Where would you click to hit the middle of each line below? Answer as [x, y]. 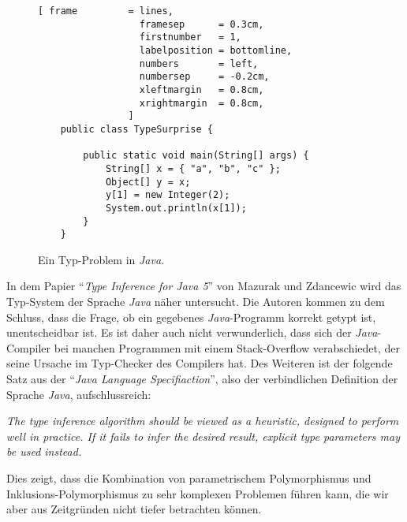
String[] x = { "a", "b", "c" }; [193, 168]
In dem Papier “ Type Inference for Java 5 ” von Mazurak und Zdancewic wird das [204, 286]
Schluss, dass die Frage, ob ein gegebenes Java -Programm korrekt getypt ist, [191, 317]
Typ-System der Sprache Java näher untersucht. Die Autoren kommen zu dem [196, 301]
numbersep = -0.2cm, [204, 77]
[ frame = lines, [106, 11]
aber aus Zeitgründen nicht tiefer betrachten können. [134, 509]
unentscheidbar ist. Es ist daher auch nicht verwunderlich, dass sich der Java [192, 332]
